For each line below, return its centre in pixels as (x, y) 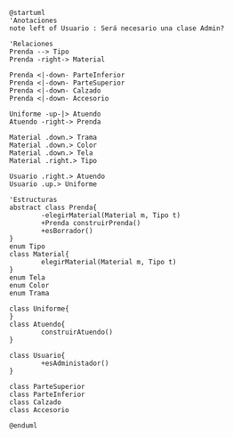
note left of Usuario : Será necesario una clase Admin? (117, 28)
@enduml (24, 426)
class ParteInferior (48, 394)
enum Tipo (28, 247)
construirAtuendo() (77, 332)
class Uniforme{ (39, 309)
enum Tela (28, 278)
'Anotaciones (33, 20)
